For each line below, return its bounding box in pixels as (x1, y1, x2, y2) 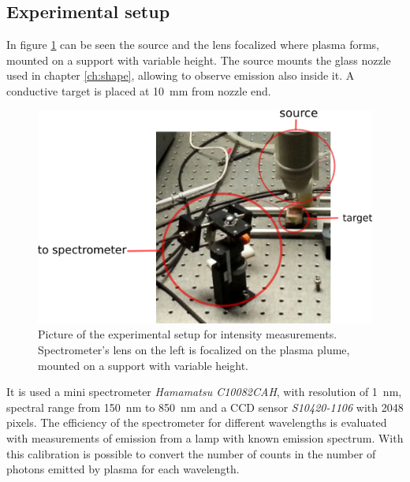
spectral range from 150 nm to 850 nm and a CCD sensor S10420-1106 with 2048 (6, 398, 404, 415)
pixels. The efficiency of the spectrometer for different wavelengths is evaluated (6, 414, 387, 431)
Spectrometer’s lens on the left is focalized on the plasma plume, (38, 341, 350, 357)
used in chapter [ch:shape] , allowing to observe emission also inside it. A (6, 67, 355, 84)
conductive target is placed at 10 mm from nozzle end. (6, 82, 271, 99)
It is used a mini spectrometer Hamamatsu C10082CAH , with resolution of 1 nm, (6, 383, 402, 400)
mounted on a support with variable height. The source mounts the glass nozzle (6, 51, 391, 68)
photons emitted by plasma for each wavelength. (6, 461, 240, 477)
